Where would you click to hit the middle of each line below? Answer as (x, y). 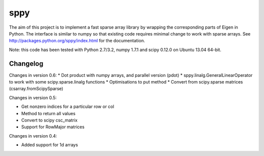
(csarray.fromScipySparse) (36, 89)
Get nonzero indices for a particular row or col (68, 106)
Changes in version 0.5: (33, 98)
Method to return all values (48, 113)
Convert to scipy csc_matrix (49, 120)
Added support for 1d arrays (50, 145)
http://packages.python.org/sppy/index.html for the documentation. (77, 41)
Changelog (26, 63)
